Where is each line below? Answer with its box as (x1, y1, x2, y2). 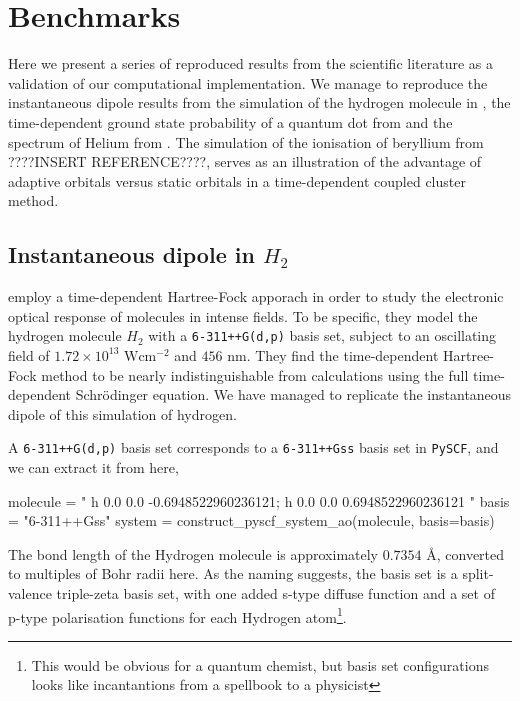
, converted (436, 543, 505, 564)
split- (462, 563, 494, 584)
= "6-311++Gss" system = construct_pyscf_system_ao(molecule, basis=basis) (8, 510, 495, 531)
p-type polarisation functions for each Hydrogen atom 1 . (8, 603, 347, 627)
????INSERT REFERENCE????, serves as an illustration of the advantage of (8, 151, 482, 172)
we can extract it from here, (8, 456, 179, 477)
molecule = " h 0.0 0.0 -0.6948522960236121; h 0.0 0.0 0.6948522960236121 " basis (8, 490, 510, 511)
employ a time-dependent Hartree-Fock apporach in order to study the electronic (8, 286, 504, 307)
